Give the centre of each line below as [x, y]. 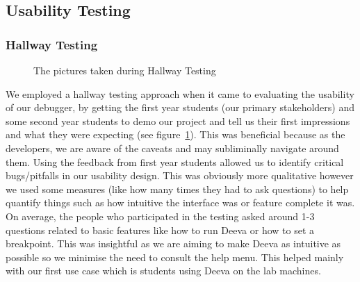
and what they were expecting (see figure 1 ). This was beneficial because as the [175, 134]
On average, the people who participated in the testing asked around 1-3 [160, 216]
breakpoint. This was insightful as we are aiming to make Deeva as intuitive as [173, 243]
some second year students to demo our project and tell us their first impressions [178, 121]
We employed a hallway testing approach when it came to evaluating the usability [180, 93]
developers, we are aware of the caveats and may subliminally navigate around [172, 148]
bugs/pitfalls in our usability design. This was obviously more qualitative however [180, 175]
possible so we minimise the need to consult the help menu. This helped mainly [175, 257]
